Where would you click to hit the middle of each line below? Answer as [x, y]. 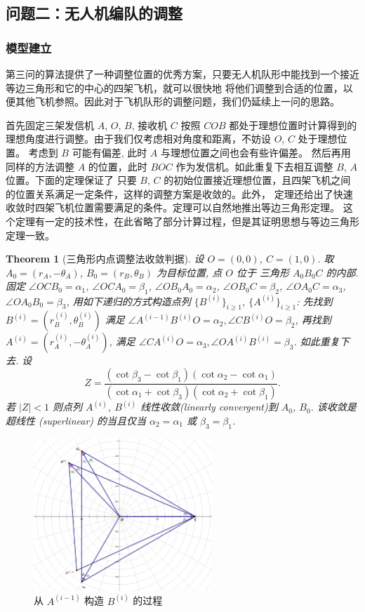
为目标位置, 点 [189, 272]
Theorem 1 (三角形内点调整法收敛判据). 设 [105, 259]
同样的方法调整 [40, 166]
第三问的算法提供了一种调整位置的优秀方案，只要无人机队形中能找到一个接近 [182, 74]
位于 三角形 [263, 272]
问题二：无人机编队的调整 [94, 13]
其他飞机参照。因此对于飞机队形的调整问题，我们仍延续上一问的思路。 [177, 101]
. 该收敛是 [333, 407]
